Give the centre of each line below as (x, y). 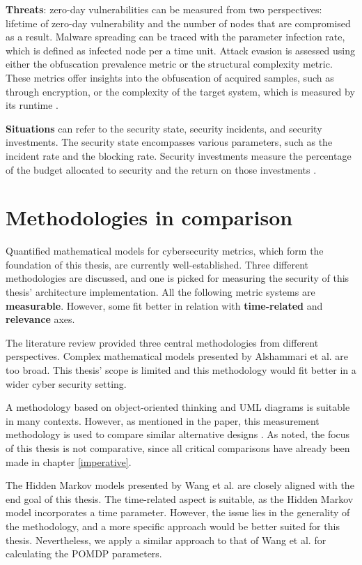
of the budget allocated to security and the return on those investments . (161, 169)
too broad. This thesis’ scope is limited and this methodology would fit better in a (181, 370)
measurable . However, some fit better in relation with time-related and (164, 305)
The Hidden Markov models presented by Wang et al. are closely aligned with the (180, 485)
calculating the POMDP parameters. (84, 553)
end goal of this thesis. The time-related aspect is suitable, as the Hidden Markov (180, 498)
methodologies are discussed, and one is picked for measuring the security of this (178, 278)
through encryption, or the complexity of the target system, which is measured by (180, 91)
